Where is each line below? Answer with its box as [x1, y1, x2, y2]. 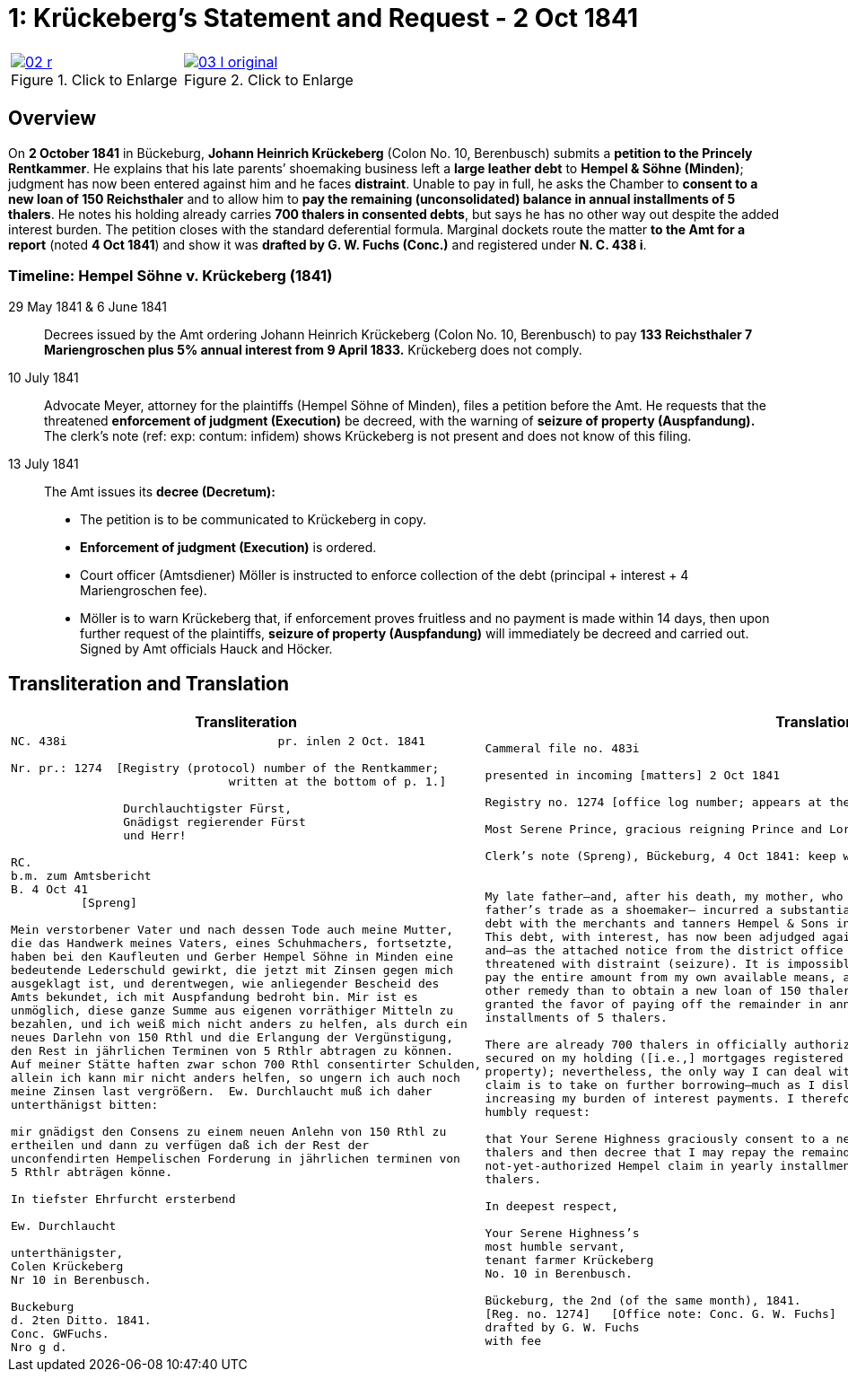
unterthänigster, [11, 1246, 124, 1260]
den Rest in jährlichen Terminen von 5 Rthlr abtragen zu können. [11, 1044, 454, 1058]
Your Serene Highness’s [485, 1225, 640, 1240]
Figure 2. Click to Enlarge [183, 70, 354, 89]
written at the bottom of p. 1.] [228, 775, 447, 789]
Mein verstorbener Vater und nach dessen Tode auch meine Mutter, [11, 923, 454, 937]
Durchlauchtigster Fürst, [123, 802, 293, 816]
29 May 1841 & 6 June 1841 [8, 299, 168, 315]
